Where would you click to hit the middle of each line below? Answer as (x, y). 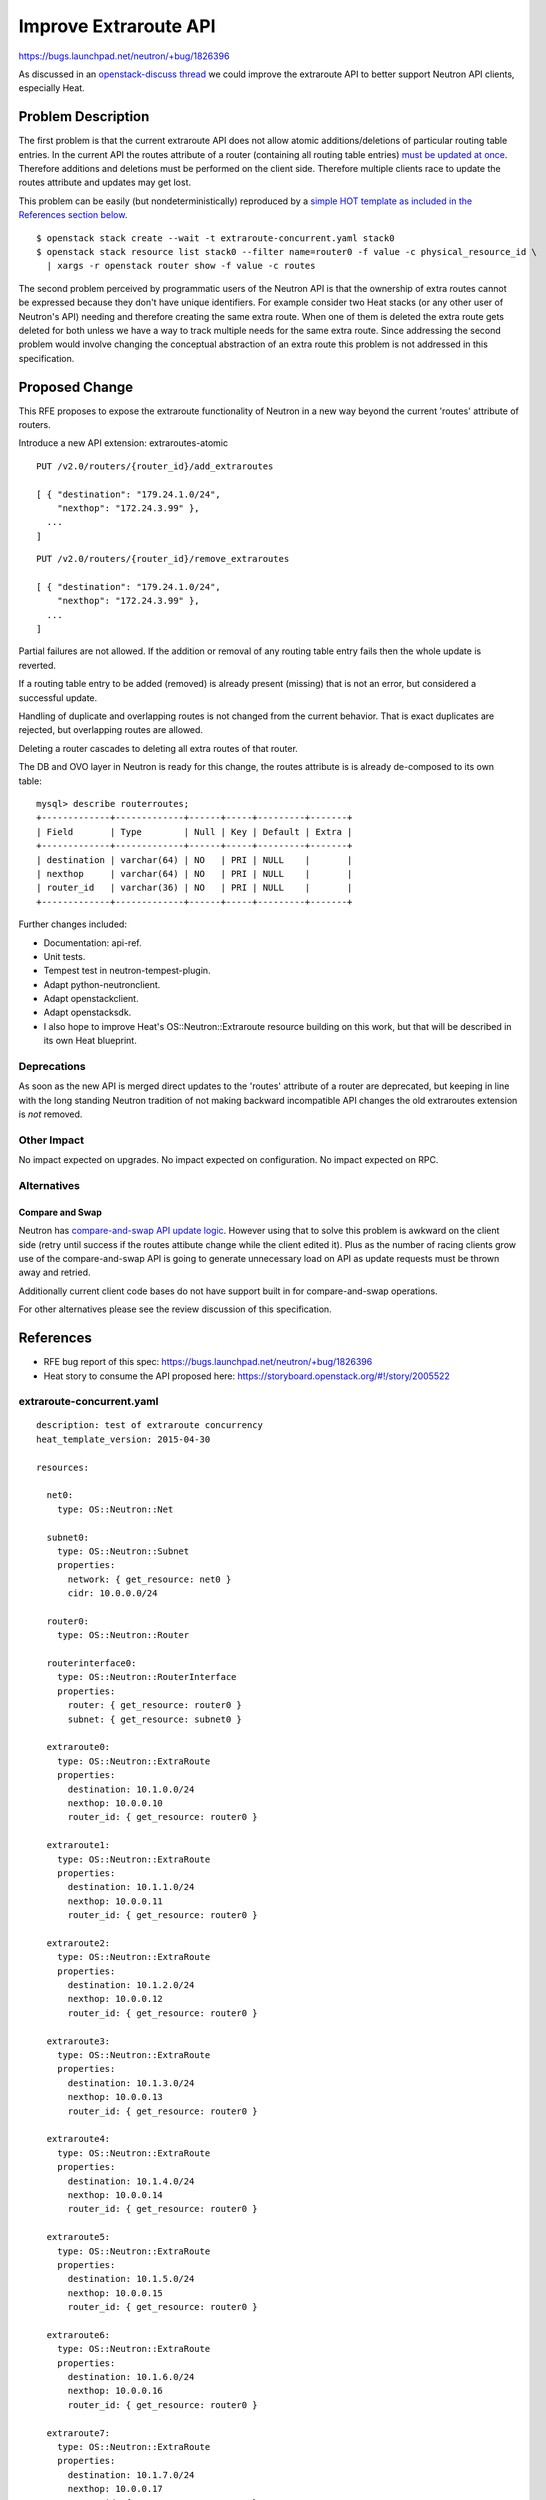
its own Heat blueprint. (90, 1041)
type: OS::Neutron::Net (115, 1509)
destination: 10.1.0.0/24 (131, 1789)
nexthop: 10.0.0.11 (115, 1901)
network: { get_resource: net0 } (149, 1579)
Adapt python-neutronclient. (102, 984)
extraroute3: (78, 2041)
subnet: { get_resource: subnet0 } (154, 1719)
